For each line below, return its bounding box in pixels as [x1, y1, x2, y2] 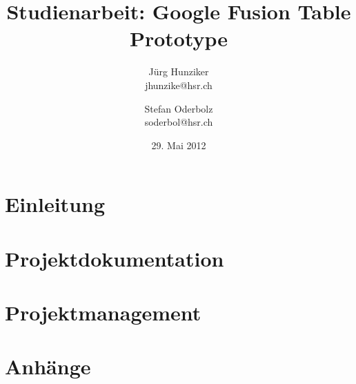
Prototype [129, 24, 228, 52]
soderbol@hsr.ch [144, 115, 213, 129]
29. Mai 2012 [151, 137, 206, 152]
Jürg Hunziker [148, 64, 209, 79]
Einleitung [5, 190, 106, 218]
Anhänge [5, 352, 91, 381]
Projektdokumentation [5, 244, 224, 272]
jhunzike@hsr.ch [145, 77, 212, 92]
